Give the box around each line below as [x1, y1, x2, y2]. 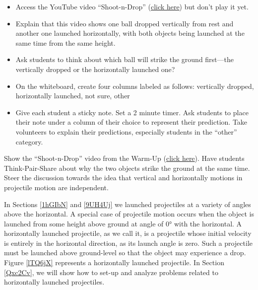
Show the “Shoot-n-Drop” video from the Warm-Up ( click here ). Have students [4, 153, 245, 163]
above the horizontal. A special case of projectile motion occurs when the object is [4, 209, 254, 219]
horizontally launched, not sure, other [15, 90, 130, 101]
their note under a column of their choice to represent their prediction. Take [15, 117, 248, 127]
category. [15, 136, 43, 146]
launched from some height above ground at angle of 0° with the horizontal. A [4, 218, 242, 228]
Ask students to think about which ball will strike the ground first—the [15, 54, 234, 65]
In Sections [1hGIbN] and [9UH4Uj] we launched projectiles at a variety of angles [4, 199, 251, 209]
